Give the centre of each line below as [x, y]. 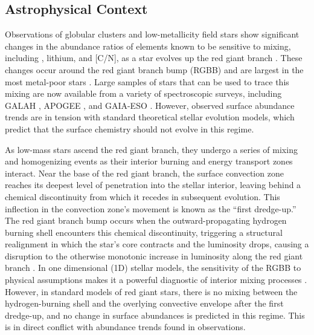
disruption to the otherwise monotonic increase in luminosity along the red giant [154, 255]
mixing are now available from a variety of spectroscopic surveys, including [143, 93]
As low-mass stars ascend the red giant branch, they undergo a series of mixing [151, 149]
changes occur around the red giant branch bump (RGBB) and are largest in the [154, 69]
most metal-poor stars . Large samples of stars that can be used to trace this [147, 81]
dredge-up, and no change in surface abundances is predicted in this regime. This [155, 315]
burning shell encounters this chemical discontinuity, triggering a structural [144, 232]
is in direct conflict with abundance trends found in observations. [125, 327]
